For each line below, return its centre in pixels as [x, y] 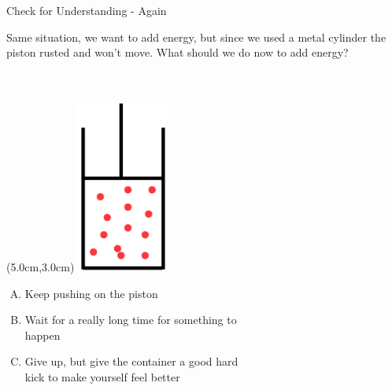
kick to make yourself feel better [102, 376]
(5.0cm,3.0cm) [41, 266]
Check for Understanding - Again [87, 10]
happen [43, 335]
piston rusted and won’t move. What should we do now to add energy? [178, 52]
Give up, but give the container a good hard [131, 361]
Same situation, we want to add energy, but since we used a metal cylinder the [196, 37]
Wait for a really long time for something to [131, 320]
